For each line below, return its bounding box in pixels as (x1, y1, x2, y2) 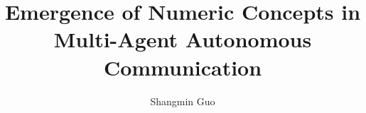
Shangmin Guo (150, 93, 215, 108)
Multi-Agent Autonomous (53, 25, 312, 54)
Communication (103, 52, 262, 81)
